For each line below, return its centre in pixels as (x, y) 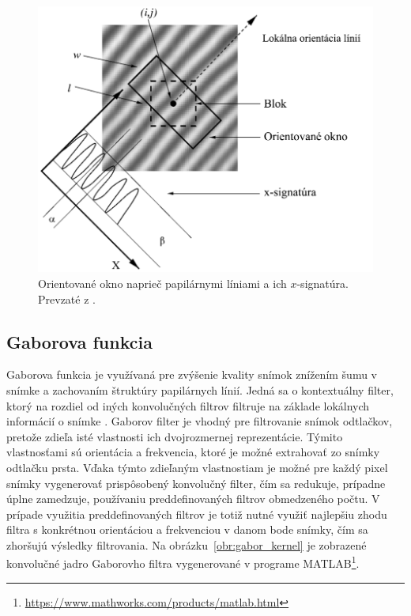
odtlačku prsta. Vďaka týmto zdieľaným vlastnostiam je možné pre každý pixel (197, 467)
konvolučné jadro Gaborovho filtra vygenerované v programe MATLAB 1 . (183, 562)
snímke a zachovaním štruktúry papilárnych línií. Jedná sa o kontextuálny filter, (200, 389)
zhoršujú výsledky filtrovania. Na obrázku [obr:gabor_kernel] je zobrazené (187, 544)
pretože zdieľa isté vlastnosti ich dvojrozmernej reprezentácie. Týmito (175, 436)
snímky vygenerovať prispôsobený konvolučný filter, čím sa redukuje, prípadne (196, 483)
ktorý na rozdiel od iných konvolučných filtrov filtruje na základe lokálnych (188, 405)
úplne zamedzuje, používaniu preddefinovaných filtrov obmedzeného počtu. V (193, 499)
